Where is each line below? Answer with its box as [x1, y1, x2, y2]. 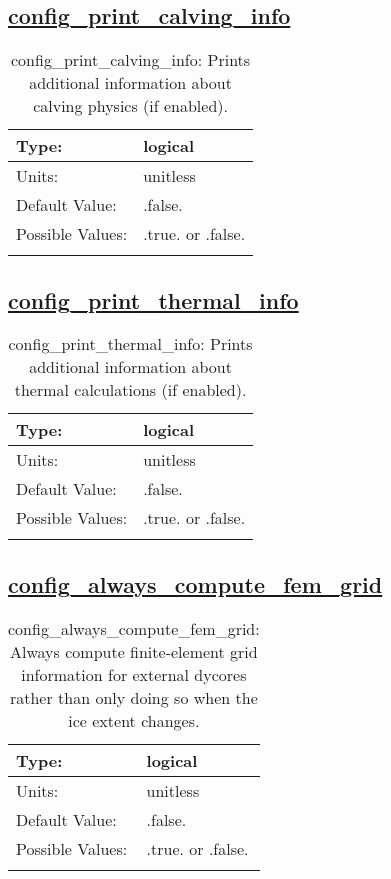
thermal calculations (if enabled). [14, 378, 247, 402]
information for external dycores [21, 662, 247, 686]
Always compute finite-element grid [10, 639, 258, 663]
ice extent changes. [68, 708, 200, 732]
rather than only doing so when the [9, 685, 258, 709]
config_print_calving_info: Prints [10, 48, 251, 72]
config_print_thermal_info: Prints [8, 332, 253, 356]
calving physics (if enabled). [33, 94, 228, 118]
